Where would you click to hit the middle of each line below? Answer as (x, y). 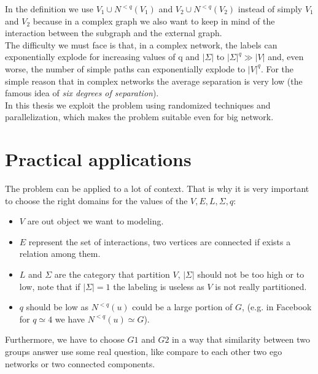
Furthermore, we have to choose (65, 339)
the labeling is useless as (159, 286)
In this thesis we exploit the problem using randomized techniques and (138, 105)
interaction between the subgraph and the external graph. (114, 33)
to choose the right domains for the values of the (96, 200)
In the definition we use (49, 9)
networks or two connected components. (80, 363)
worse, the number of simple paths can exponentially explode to (125, 68)
